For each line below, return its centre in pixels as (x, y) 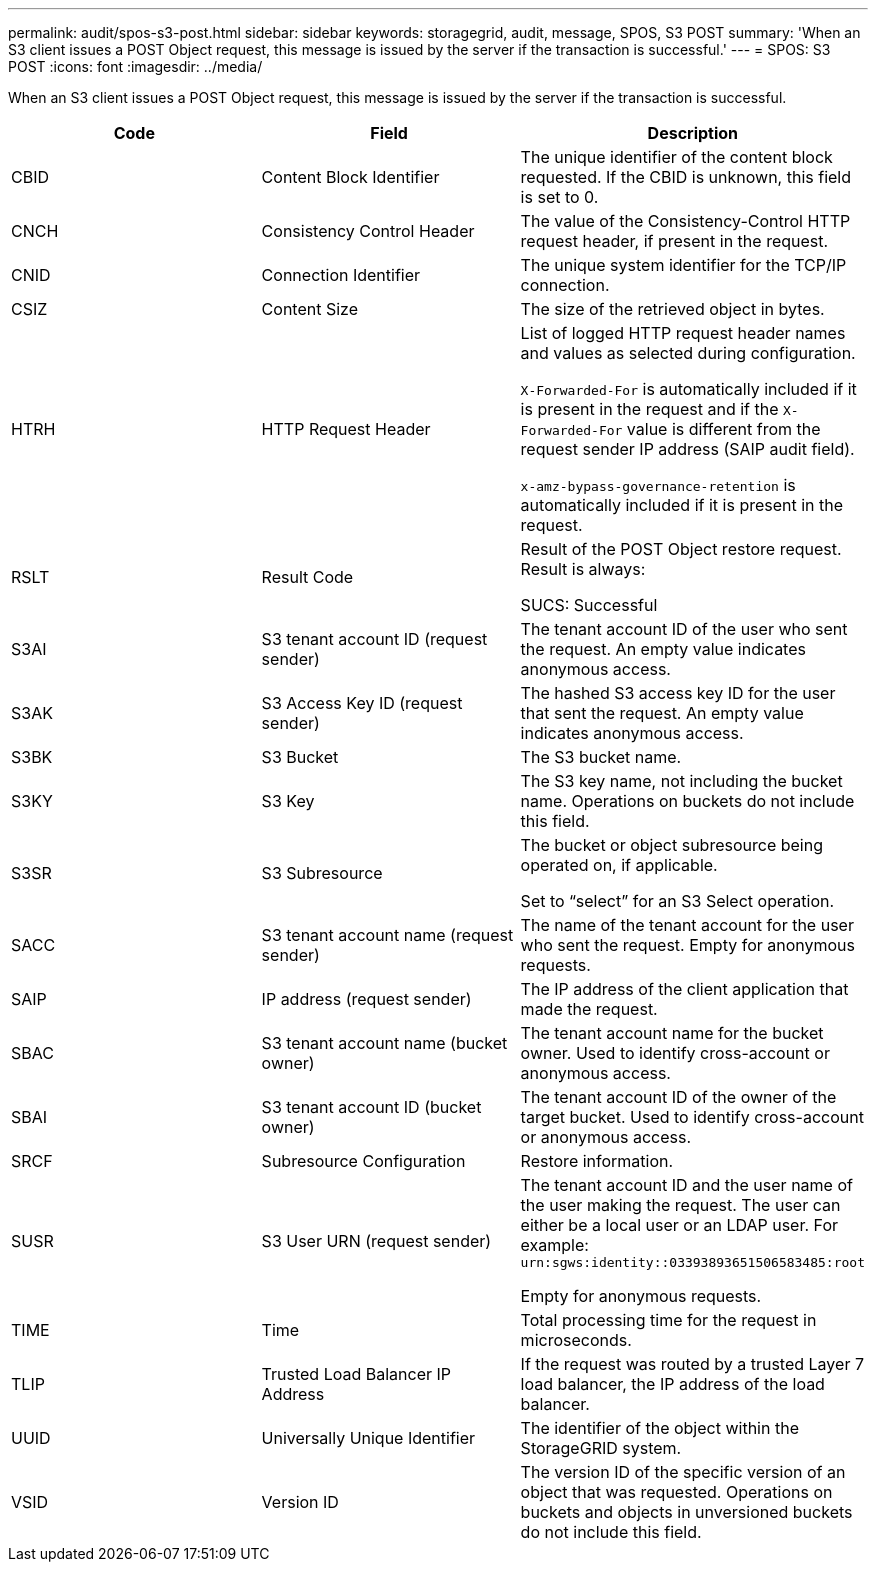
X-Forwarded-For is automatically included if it (688, 389)
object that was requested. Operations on (676, 1492)
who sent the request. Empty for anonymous (687, 945)
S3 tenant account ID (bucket (371, 1107)
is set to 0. (559, 197)
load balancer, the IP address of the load (672, 1384)
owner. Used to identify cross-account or (675, 1053)
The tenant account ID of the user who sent (684, 629)
